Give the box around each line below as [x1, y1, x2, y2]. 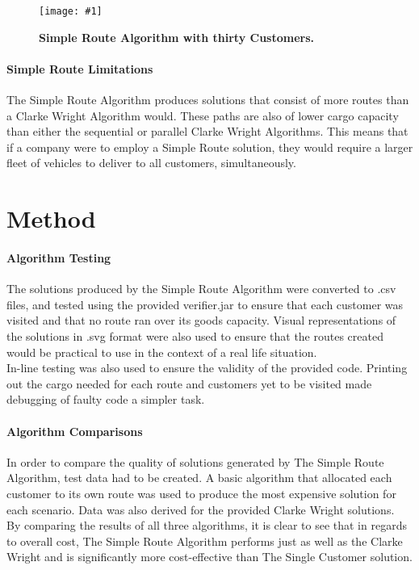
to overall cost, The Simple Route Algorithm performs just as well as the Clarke [6, 532, 403, 549]
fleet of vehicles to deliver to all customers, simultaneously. [6, 154, 296, 171]
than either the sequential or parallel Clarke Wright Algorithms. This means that [6, 123, 409, 140]
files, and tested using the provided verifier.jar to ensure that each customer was [6, 295, 404, 312]
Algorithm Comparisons [6, 422, 143, 439]
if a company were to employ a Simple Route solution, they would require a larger [6, 138, 413, 155]
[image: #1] [39, 6, 103, 17]
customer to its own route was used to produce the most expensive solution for [6, 484, 396, 501]
